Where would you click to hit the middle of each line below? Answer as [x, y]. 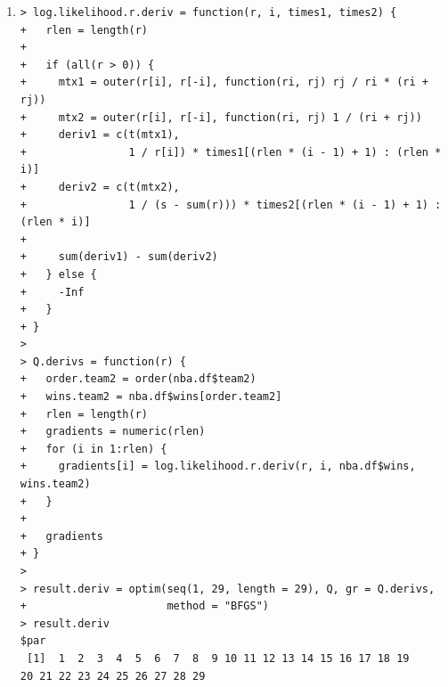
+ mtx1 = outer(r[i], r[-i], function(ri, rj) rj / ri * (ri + [224, 82]
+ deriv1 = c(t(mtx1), [100, 135]
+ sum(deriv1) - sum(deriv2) [119, 257]
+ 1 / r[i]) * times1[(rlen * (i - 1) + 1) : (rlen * [231, 152]
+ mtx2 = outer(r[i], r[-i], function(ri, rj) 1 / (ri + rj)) [221, 117]
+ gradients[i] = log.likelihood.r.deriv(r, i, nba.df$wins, [218, 466]
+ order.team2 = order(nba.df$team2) [138, 379]
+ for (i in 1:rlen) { [94, 449]
